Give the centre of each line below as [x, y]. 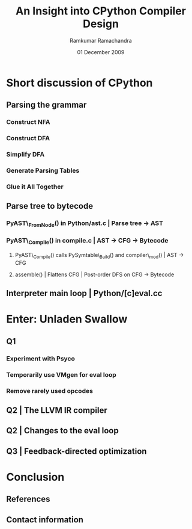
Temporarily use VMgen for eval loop [61, 374]
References [28, 499]
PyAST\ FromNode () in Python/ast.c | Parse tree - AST [85, 224]
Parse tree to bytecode [50, 206]
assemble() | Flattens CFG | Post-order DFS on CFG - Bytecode [94, 274]
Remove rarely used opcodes [49, 391]
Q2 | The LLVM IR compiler [57, 410]
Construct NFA [28, 122]
